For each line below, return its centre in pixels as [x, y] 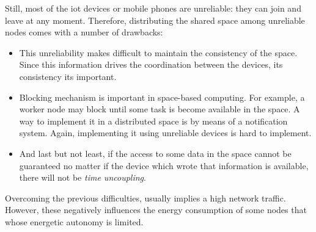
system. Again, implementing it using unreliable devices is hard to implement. [165, 133]
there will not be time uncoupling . [83, 177]
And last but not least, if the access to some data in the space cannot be [155, 153]
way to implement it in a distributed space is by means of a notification [153, 121]
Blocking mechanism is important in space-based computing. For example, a [162, 97]
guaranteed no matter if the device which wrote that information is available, [164, 165]
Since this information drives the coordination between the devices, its [151, 64]
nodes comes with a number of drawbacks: [84, 32]
